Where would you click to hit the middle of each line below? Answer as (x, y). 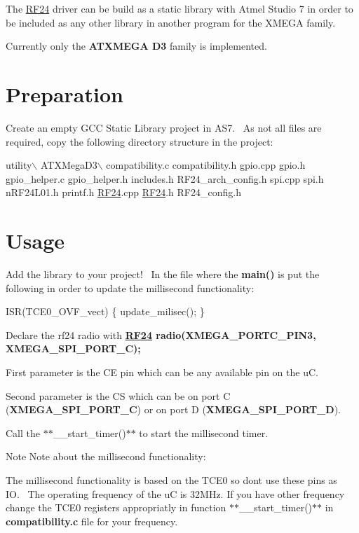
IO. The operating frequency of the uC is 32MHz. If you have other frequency (175, 493)
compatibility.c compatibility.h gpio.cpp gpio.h (206, 165)
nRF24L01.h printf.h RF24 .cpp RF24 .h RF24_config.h (123, 192)
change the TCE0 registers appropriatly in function (116, 507)
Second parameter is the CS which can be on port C (118, 395)
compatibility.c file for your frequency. (92, 521)
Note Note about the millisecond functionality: (106, 456)
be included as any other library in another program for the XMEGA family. (171, 22)
